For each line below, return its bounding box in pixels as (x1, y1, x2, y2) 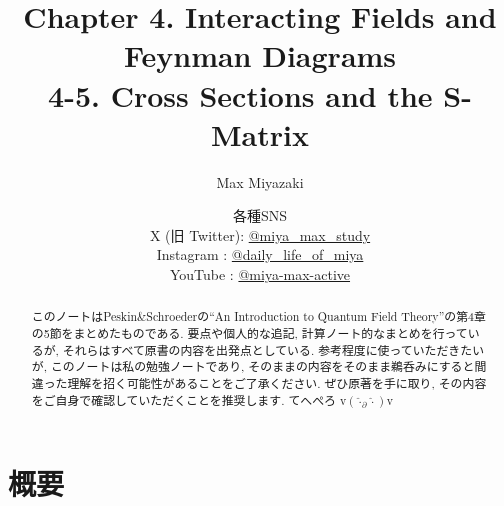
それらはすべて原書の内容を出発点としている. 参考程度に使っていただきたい (62, 341, 485, 358)
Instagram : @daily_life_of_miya (156, 244, 364, 265)
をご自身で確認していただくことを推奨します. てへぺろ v (31, 391, 347, 408)
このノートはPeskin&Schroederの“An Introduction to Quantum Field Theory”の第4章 (31, 308, 486, 325)
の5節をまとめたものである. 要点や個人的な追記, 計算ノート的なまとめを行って (31, 325, 468, 342)
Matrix (211, 113, 309, 154)
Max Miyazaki (216, 171, 304, 192)
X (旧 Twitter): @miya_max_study (149, 224, 371, 245)
